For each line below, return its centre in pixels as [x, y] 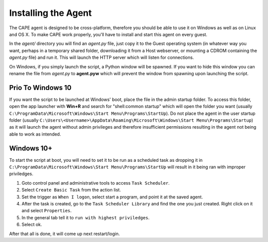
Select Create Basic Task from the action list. [71, 190]
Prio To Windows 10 [40, 87]
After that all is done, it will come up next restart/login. [65, 234]
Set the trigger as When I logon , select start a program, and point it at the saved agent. [112, 197]
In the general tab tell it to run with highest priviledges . [86, 217]
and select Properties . [47, 211]
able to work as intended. [35, 134]
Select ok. [32, 225]
